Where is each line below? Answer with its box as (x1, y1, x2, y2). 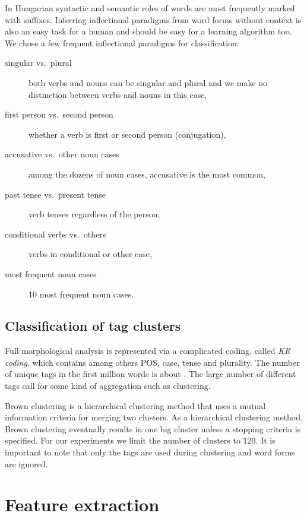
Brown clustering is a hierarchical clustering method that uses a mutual (5, 399, 266, 411)
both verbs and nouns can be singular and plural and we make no (29, 76, 268, 88)
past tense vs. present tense (5, 188, 106, 200)
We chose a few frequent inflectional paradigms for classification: (5, 36, 239, 49)
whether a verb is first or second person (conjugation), (29, 128, 226, 140)
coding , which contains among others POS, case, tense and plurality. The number (5, 356, 300, 368)
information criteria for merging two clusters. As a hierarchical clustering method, (5, 411, 303, 423)
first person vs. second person (5, 108, 113, 121)
